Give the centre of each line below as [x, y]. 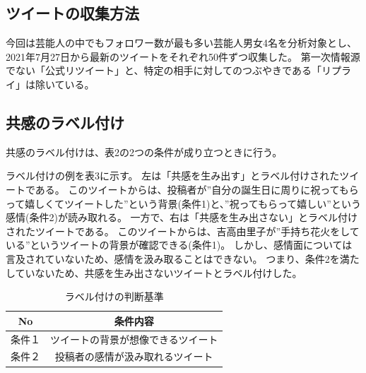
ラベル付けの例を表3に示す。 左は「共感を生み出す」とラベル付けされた [173, 176]
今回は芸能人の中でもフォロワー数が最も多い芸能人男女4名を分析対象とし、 [181, 43]
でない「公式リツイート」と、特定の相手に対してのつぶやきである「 [164, 70]
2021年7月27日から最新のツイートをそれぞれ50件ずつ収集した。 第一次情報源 [183, 56]
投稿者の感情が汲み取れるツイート [134, 356]
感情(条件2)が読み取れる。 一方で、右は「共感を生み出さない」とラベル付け [182, 217]
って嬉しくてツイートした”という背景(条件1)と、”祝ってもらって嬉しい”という [183, 203]
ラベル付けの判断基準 [114, 296]
